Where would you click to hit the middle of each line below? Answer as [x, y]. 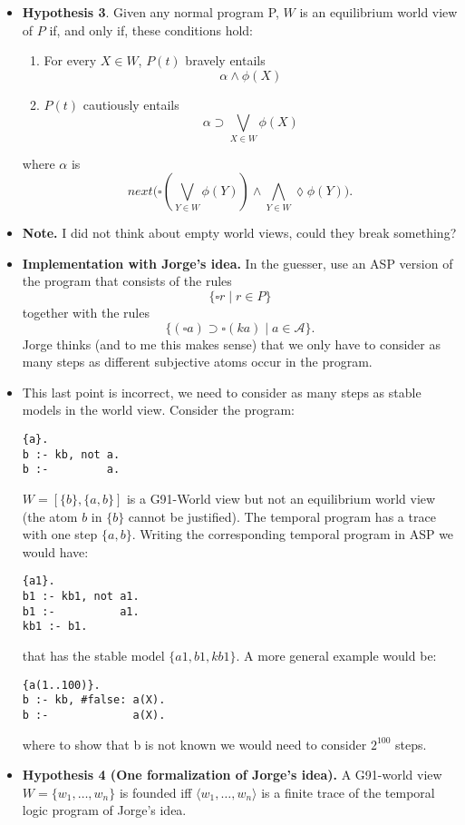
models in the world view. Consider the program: [158, 410]
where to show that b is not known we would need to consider [194, 744]
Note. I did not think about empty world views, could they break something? [239, 233]
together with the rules [86, 313]
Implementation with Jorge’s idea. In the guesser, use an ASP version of [237, 263]
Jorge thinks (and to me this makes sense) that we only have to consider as [231, 344]
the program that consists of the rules [127, 281]
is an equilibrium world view [378, 12]
